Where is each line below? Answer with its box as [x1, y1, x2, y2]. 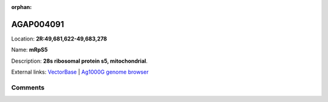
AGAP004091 [11, 19, 64, 30]
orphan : [11, 4, 32, 10]
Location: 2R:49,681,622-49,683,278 [11, 35, 108, 42]
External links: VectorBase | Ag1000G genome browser [11, 68, 149, 75]
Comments [11, 83, 45, 92]
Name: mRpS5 [11, 46, 48, 54]
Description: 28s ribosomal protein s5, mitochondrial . [11, 57, 148, 65]
